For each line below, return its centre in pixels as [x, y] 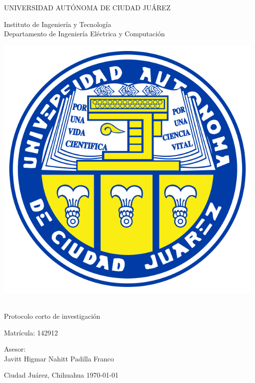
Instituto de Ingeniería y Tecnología [58, 24]
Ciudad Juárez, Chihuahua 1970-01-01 [61, 375]
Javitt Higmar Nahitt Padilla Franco [59, 358]
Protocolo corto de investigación [52, 316]
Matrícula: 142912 [31, 332]
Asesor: [15, 349]
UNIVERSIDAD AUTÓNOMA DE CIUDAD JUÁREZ [87, 7]
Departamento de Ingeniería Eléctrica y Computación [84, 34]
